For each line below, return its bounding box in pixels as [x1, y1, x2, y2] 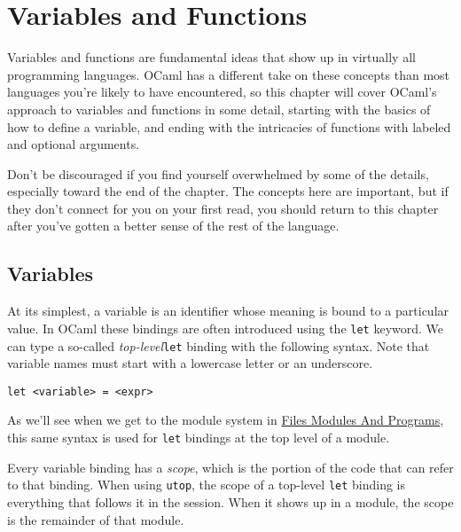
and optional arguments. [7, 135, 140, 153]
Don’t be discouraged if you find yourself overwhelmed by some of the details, [7, 164, 429, 183]
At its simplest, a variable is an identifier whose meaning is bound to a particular [7, 301, 449, 320]
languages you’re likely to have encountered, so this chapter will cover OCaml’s [7, 82, 437, 101]
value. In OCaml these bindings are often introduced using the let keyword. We [7, 318, 444, 337]
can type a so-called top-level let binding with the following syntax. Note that [7, 336, 430, 355]
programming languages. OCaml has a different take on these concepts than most [7, 65, 450, 83]
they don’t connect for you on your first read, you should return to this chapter [7, 199, 439, 217]
